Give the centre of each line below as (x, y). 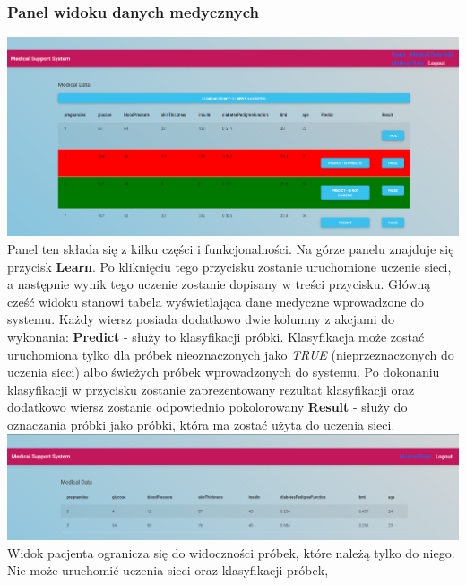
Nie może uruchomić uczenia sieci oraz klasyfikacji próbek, (168, 570)
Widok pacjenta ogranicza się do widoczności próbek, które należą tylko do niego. (231, 552)
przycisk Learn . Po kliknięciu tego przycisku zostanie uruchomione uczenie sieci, (229, 266)
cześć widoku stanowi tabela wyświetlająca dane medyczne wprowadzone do (216, 301)
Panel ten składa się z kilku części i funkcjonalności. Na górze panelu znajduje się (231, 249)
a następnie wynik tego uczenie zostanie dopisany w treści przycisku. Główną (219, 284)
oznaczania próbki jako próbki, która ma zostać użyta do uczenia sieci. (201, 424)
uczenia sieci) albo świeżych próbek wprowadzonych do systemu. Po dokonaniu (224, 372)
